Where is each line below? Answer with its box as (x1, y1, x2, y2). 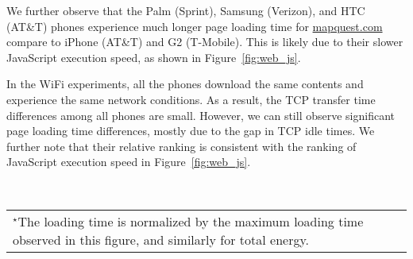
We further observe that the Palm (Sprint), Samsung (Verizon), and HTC (6, 2, 365, 18)
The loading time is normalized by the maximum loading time (17, 211, 364, 230)
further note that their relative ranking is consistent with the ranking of (6, 137, 357, 154)
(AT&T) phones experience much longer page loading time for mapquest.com (6, 17, 383, 34)
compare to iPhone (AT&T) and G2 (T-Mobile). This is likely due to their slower (6, 33, 403, 50)
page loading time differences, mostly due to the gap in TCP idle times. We (6, 122, 375, 139)
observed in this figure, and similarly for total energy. (13, 230, 309, 249)
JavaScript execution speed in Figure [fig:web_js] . (6, 153, 251, 170)
